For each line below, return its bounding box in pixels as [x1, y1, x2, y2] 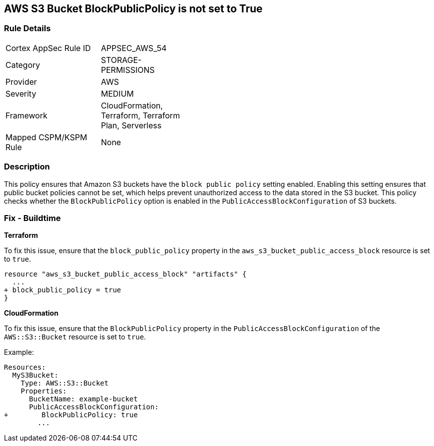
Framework [5, 110, 48, 120]
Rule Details [4, 23, 51, 34]
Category [5, 59, 40, 70]
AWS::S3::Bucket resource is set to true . [4, 333, 146, 341]
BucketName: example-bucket [29, 395, 138, 403]
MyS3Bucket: [12, 371, 59, 380]
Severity [5, 88, 36, 99]
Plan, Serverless [101, 120, 162, 130]
